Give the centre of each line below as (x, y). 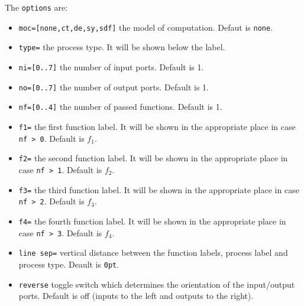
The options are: (36, 7)
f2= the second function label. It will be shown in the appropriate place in (153, 158)
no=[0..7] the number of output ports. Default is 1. (114, 87)
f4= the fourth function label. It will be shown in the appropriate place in (152, 221)
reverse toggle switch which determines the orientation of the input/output (157, 284)
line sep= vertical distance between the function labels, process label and (153, 253)
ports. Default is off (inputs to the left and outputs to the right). (136, 296)
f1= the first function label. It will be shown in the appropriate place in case (157, 126)
